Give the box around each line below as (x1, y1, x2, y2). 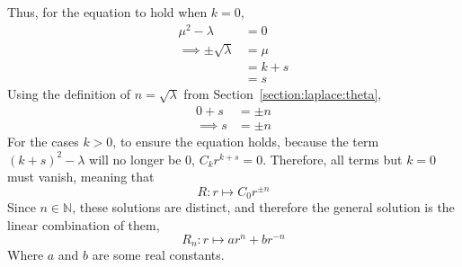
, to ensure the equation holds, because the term (112, 132, 379, 150)
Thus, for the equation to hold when (7, 3, 208, 21)
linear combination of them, (7, 215, 160, 234)
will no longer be (89, 149, 182, 168)
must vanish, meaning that (7, 167, 155, 186)
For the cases (7, 132, 79, 150)
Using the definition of (7, 85, 130, 103)
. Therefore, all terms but (262, 149, 403, 168)
